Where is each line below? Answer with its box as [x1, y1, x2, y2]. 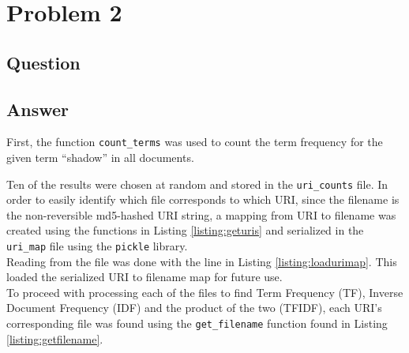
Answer [6, 96, 69, 121]
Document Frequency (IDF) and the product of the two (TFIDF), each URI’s [6, 299, 382, 316]
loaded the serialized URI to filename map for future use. [6, 269, 283, 285]
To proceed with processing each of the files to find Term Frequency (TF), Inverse [6, 284, 403, 300]
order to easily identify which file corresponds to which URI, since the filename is [6, 191, 400, 208]
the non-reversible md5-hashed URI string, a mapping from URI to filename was [6, 206, 396, 223]
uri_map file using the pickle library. [6, 238, 188, 254]
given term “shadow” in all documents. [6, 149, 194, 166]
